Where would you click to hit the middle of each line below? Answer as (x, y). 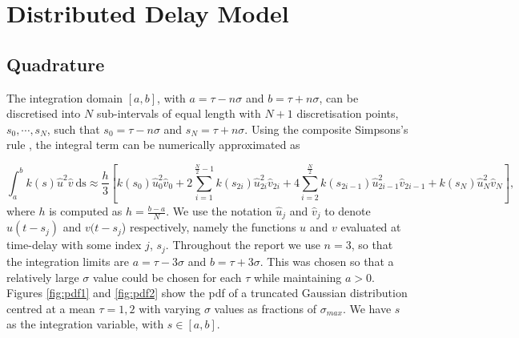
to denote (348, 211)
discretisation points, (348, 113)
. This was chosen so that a (327, 261)
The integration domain (65, 97)
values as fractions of (266, 308)
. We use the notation (219, 211)
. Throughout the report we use (243, 245)
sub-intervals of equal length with (179, 113)
